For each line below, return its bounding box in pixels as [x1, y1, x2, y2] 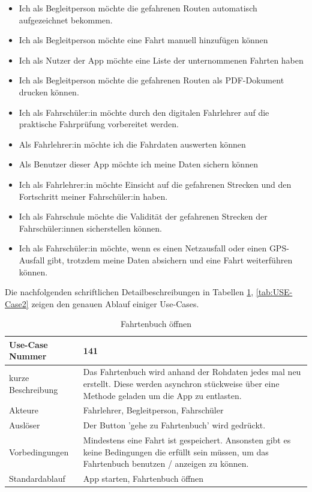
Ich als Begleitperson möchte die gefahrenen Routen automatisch [19, 2, 257, 14]
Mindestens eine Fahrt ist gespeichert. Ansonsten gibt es [83, 434, 291, 446]
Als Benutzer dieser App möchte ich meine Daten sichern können [19, 158, 258, 170]
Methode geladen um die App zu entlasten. [83, 389, 242, 401]
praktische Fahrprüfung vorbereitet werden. [19, 118, 179, 130]
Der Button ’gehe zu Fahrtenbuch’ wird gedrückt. [83, 419, 266, 431]
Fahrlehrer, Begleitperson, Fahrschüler [83, 404, 224, 416]
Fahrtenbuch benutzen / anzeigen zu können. [83, 457, 249, 470]
